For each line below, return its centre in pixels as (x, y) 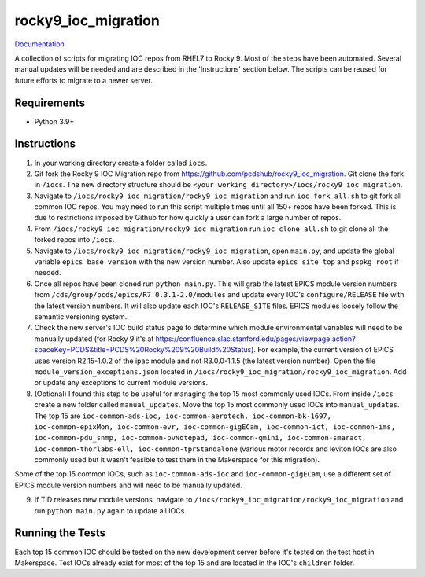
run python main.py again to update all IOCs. (110, 510)
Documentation (39, 44)
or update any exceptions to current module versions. (121, 383)
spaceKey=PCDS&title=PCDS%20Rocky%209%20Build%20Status (143, 350)
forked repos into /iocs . (74, 240)
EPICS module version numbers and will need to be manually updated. (129, 485)
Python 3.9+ (54, 121)
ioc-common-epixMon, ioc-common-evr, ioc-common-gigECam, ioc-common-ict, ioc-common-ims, (215, 427)
